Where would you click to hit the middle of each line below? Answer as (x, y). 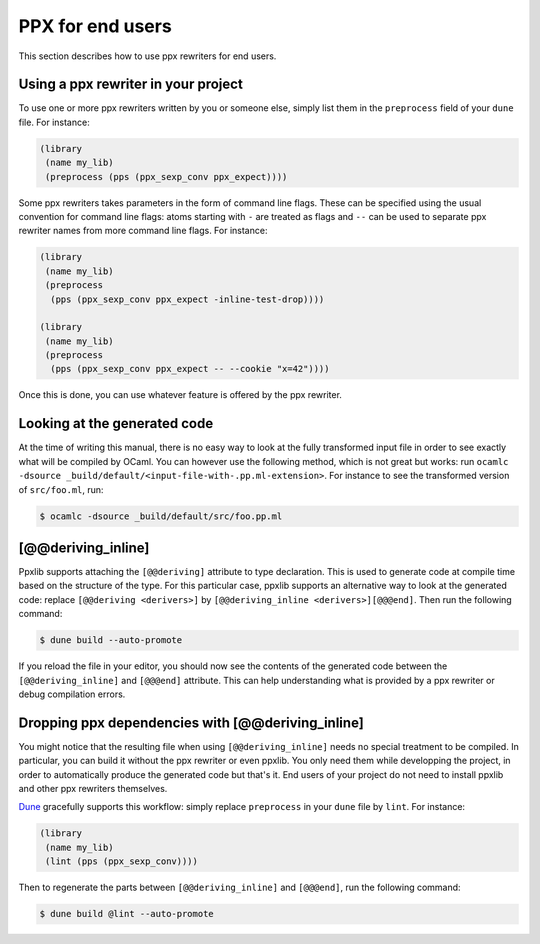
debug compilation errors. (72, 694)
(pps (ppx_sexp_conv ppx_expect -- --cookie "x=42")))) (190, 369)
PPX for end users (95, 26)
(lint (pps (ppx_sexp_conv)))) (122, 861)
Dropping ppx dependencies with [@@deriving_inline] (191, 722)
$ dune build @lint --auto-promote (126, 914)
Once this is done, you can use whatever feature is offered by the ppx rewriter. (180, 395)
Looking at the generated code (116, 423)
